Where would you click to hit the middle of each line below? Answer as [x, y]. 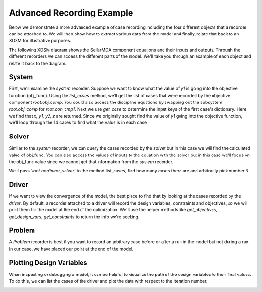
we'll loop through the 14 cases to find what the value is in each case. [78, 123]
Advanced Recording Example [71, 13]
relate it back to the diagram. [38, 63]
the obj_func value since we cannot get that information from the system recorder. [91, 162]
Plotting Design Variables [48, 263]
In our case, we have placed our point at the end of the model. [71, 249]
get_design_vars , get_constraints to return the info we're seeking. [74, 217]
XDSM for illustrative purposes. [40, 41]
